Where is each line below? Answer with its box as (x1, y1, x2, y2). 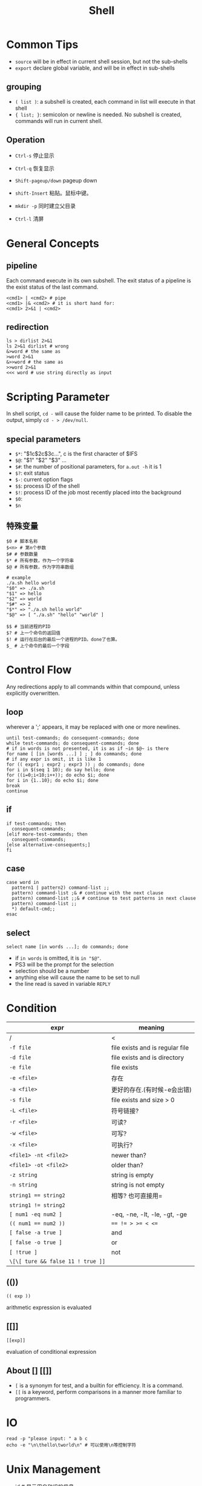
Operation (6, 135, 45, 146)
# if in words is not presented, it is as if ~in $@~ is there (6, 745, 169, 752)
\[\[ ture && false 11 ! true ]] (9, 1258, 106, 1265)
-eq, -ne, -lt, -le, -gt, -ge (111, 1210, 187, 1219)
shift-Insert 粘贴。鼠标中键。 (15, 189, 92, 196)
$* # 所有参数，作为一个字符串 (6, 557, 74, 564)
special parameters (6, 434, 81, 444)
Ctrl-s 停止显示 (15, 152, 54, 159)
